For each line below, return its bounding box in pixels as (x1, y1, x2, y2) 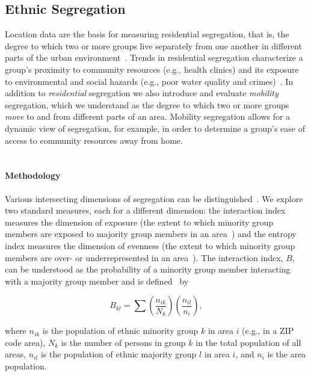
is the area (267, 348, 306, 360)
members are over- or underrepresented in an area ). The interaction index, (5, 251, 283, 264)
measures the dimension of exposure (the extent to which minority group (5, 215, 274, 228)
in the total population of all (196, 336, 301, 348)
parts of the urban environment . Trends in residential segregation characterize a (5, 51, 303, 64)
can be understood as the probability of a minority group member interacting (5, 263, 291, 276)
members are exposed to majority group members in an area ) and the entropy (5, 227, 297, 240)
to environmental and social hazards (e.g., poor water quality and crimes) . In (5, 75, 294, 87)
